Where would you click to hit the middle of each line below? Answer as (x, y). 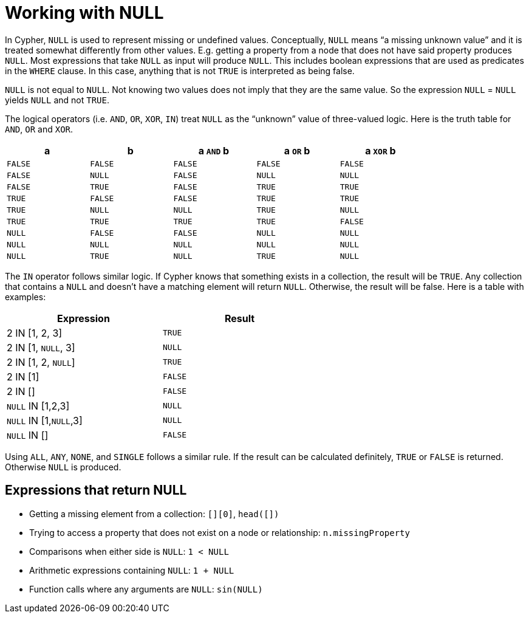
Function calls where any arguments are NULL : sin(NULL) (146, 589)
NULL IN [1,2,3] (38, 406)
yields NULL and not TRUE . (57, 100)
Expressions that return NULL (96, 490)
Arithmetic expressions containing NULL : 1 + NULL (132, 570)
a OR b (297, 150)
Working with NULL (84, 13)
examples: (26, 297)
